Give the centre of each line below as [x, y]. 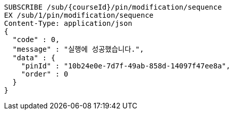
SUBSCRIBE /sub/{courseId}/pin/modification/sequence [113, 7]
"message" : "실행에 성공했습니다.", [78, 49]
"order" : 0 [45, 74]
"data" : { [34, 58]
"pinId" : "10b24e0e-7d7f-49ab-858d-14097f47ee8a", [126, 66]
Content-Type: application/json [68, 23]
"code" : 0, [36, 40]
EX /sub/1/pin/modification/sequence [79, 15]
